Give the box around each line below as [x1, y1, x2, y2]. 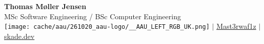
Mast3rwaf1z [216, 21, 256, 31]
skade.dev [4, 30, 35, 41]
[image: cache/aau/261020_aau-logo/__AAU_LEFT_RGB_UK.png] [4, 23, 210, 31]
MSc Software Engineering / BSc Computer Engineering [4, 11, 181, 21]
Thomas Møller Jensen [4, 1, 87, 11]
